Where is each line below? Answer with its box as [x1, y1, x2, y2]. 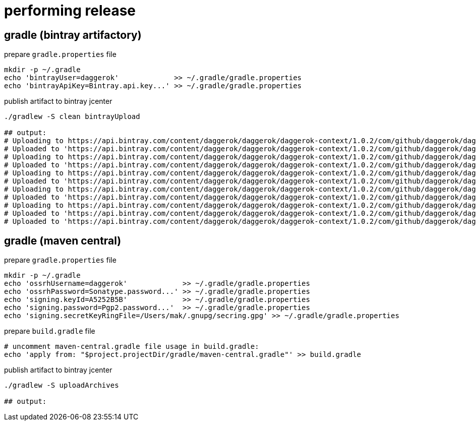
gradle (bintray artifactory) [4, 28, 142, 41]
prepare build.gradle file [4, 327, 95, 336]
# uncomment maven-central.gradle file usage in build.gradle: [4, 342, 259, 351]
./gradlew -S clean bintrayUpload [4, 112, 140, 121]
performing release [4, 2, 136, 19]
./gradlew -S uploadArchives [4, 381, 119, 390]
